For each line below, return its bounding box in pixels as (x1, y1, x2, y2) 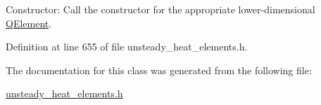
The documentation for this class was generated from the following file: (6, 62, 312, 77)
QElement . (6, 15, 52, 30)
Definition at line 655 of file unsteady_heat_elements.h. (6, 39, 248, 54)
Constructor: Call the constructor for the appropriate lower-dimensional (6, 2, 315, 16)
